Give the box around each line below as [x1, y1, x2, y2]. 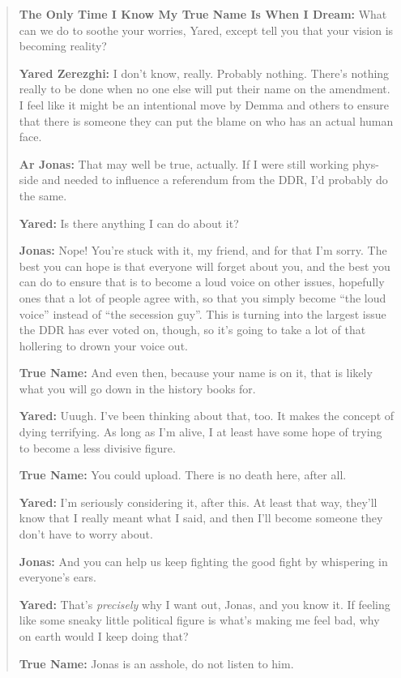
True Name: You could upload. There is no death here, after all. [19, 466, 347, 483]
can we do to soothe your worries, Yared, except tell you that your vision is [19, 21, 394, 38]
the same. [19, 187, 67, 204]
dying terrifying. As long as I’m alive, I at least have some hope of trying [19, 423, 382, 440]
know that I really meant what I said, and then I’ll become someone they [19, 509, 383, 526]
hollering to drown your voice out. [19, 337, 188, 354]
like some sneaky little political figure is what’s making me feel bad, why [19, 611, 380, 629]
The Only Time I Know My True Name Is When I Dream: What [19, 6, 387, 22]
